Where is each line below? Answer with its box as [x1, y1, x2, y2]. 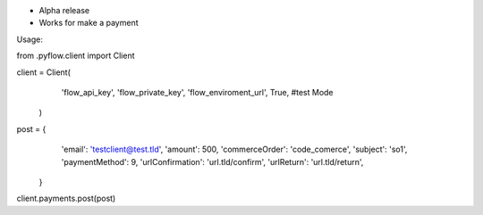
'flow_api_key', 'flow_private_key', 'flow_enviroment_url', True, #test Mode [61, 87, 335, 97]
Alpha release [38, 5, 90, 15]
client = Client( [16, 67, 72, 78]
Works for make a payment [38, 18, 139, 29]
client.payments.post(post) [16, 193, 116, 204]
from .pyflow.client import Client [16, 50, 135, 62]
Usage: [16, 34, 44, 45]
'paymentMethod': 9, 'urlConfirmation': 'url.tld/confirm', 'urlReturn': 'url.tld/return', [61, 156, 364, 167]
